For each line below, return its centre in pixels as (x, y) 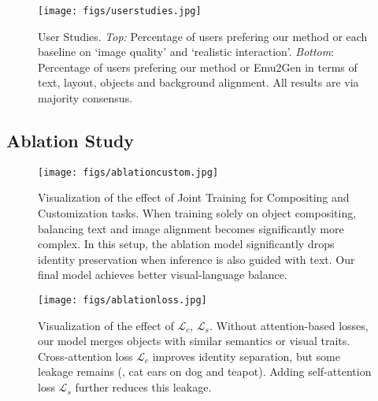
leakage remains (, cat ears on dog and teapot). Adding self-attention (205, 371)
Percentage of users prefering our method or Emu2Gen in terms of (198, 67)
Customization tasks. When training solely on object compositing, (197, 213)
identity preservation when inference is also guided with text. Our (196, 259)
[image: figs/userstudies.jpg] (120, 11)
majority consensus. (85, 98)
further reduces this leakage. (143, 387)
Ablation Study (70, 141)
